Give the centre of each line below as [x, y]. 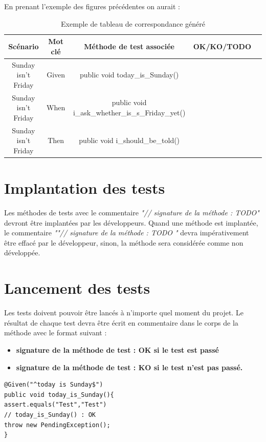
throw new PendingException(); [57, 425]
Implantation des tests [85, 188]
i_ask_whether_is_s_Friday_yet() [129, 113]
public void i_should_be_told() [129, 140]
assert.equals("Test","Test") [56, 405]
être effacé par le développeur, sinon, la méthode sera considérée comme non [124, 242]
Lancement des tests [77, 288]
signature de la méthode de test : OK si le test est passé [117, 349]
